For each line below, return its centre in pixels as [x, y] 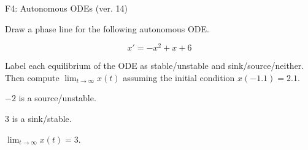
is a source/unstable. [57, 98]
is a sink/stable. [42, 119]
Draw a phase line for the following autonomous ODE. [107, 28]
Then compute [32, 77]
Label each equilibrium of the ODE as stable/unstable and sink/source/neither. [155, 66]
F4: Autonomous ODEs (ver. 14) [66, 8]
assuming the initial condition [179, 77]
